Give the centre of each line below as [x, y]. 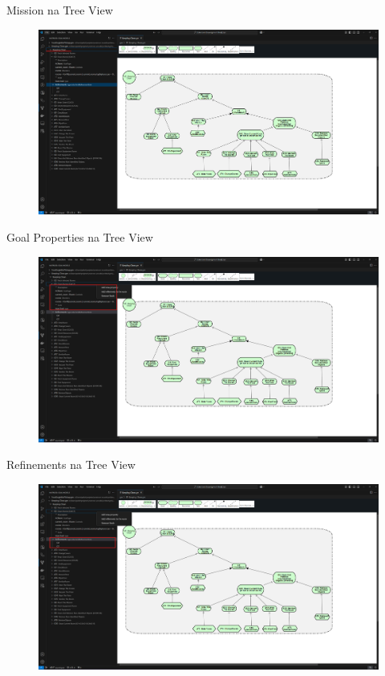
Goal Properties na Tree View [80, 237]
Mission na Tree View [60, 10]
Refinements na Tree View [71, 464]
